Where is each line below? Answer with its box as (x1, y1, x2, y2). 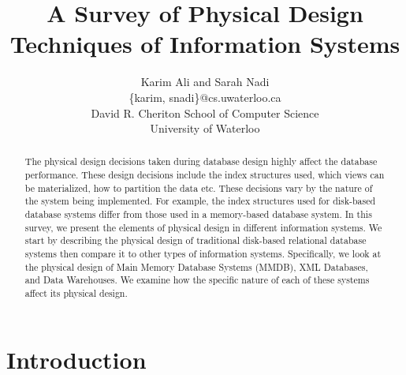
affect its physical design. (24, 287, 128, 300)
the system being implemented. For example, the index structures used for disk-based (24, 194, 376, 208)
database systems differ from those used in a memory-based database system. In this (24, 208, 372, 221)
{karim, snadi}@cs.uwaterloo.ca (129, 88, 281, 105)
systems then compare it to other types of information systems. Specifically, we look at (24, 247, 382, 261)
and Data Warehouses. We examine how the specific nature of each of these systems (24, 273, 370, 287)
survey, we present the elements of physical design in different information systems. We (24, 220, 382, 234)
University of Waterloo (150, 120, 260, 137)
